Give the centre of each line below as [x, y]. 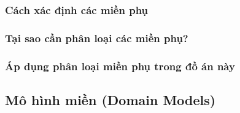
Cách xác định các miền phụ [77, 9]
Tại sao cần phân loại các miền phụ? [97, 38]
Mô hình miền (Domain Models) [110, 99]
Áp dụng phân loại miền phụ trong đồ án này [120, 66]
